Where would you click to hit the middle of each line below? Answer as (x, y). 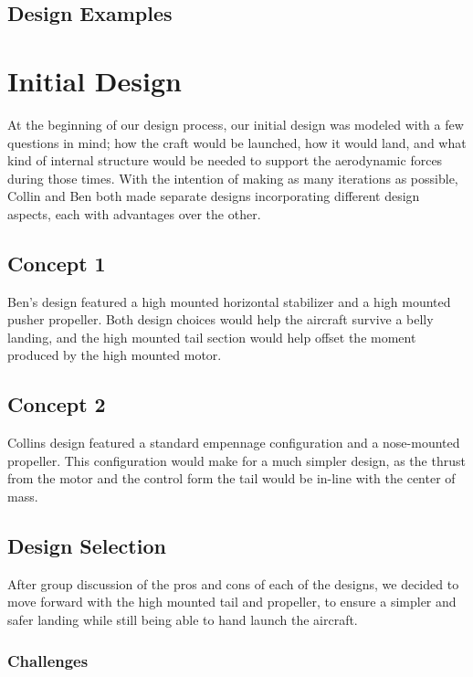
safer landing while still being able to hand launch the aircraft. (183, 620)
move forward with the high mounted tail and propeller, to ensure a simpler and (232, 602)
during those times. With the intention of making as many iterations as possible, (233, 178)
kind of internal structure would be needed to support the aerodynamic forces (225, 160)
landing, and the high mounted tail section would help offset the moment (212, 337)
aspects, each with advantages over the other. (134, 213)
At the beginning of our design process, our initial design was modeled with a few (236, 124)
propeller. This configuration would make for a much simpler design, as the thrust (236, 460)
